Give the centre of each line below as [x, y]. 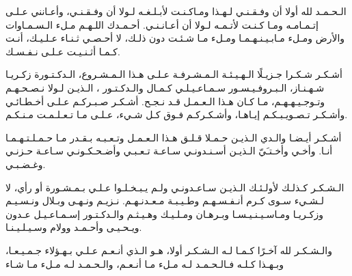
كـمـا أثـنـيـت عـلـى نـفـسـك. [63, 51]
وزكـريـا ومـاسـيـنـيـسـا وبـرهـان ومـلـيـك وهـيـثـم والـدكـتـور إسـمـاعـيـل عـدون [165, 213]
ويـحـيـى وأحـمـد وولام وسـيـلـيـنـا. [74, 227]
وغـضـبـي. [26, 164]
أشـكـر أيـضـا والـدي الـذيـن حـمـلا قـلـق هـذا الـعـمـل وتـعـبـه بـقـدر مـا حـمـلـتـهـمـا [174, 137]
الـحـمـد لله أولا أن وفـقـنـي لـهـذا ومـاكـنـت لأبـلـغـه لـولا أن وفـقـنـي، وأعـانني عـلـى [176, 11]
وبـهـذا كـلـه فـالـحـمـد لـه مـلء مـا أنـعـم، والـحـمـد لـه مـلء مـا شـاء [145, 263]
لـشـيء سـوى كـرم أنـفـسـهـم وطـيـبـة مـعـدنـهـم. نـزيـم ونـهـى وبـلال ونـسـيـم [165, 201]
